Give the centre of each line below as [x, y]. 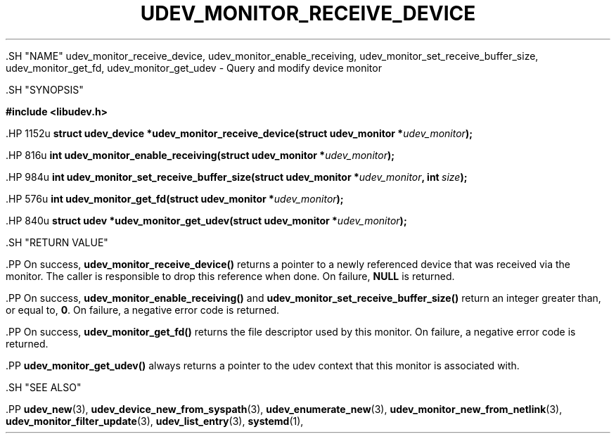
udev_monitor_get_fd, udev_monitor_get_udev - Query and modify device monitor [194, 68]
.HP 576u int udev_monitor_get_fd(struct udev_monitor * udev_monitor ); [175, 198]
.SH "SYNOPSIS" [45, 89]
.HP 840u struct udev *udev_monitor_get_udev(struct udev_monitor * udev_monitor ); [206, 220]
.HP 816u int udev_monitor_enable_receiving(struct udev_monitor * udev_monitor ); [200, 155]
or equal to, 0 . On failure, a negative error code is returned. [143, 310]
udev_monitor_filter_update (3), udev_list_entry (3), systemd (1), [155, 421]
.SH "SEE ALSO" [44, 387]
